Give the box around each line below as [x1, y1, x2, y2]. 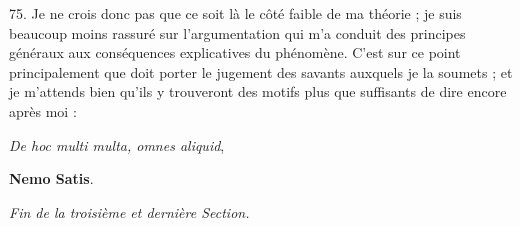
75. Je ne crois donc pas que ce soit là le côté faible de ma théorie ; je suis [9, 3, 462, 23]
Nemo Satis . [9, 168, 94, 189]
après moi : [9, 100, 77, 121]
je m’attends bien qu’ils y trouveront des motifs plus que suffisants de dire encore [9, 81, 507, 102]
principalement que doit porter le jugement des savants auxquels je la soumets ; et [9, 61, 513, 82]
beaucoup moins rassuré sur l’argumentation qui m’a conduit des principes [9, 22, 466, 43]
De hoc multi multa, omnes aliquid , [9, 134, 225, 155]
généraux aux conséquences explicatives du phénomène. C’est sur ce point [9, 42, 461, 63]
